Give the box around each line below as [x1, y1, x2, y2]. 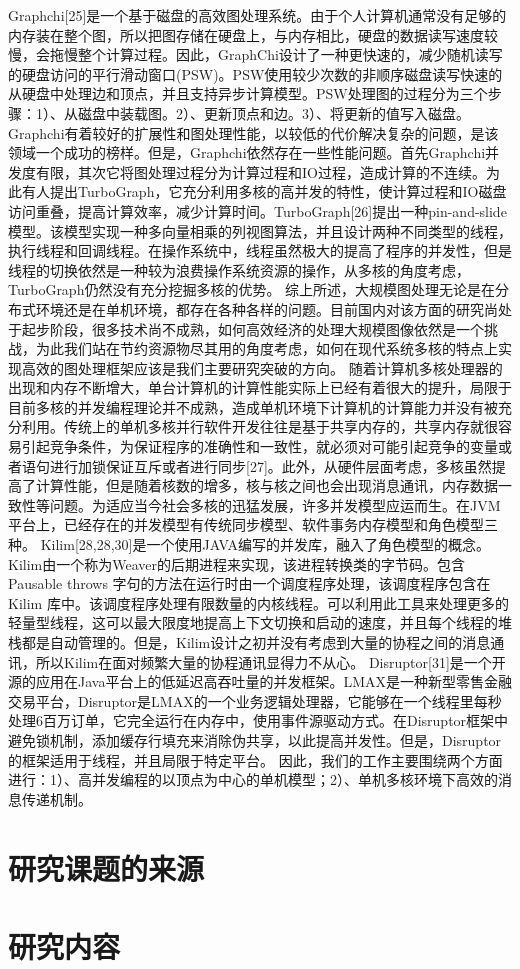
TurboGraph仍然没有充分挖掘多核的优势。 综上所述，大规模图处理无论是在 [8, 279, 496, 300]
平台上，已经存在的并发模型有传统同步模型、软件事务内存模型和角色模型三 [8, 514, 498, 535]
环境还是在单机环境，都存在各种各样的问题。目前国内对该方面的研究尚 [35, 298, 498, 319]
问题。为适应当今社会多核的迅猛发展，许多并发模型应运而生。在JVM [49, 494, 501, 515]
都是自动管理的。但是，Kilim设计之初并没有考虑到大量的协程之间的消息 [21, 632, 491, 652]
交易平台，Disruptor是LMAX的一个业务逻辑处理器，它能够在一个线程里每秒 [8, 690, 502, 711]
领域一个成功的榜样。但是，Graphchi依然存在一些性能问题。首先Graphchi [8, 142, 486, 163]
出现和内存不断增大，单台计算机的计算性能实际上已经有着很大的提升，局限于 [8, 377, 512, 398]
